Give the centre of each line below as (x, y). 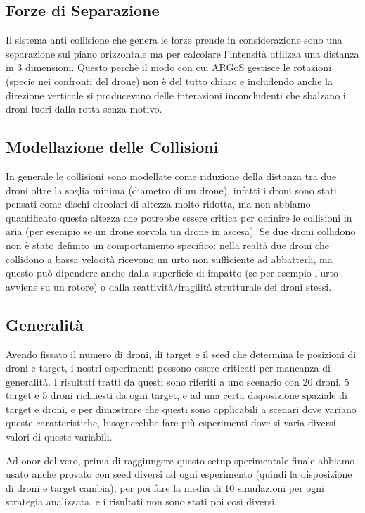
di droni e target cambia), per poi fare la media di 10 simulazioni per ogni (165, 487)
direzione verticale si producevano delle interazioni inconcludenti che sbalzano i (176, 95)
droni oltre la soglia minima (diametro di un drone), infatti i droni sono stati (171, 190)
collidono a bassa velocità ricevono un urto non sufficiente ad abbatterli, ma (169, 259)
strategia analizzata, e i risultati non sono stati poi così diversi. (141, 501)
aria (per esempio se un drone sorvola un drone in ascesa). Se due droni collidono (181, 231)
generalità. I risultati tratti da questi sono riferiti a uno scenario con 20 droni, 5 (178, 381)
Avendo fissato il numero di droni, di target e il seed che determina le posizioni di (181, 354)
